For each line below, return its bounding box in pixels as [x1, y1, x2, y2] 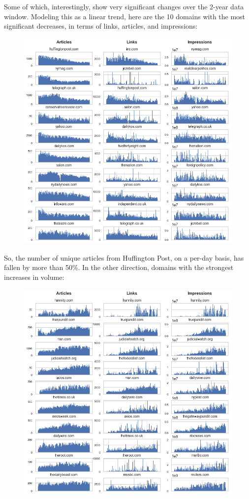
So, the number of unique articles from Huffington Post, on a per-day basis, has [4, 252, 244, 263]
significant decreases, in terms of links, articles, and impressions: [4, 21, 198, 31]
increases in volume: [4, 271, 64, 282]
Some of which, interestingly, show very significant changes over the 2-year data [4, 1, 244, 11]
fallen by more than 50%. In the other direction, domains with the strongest [4, 262, 234, 272]
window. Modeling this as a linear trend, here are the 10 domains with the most [4, 11, 246, 21]
